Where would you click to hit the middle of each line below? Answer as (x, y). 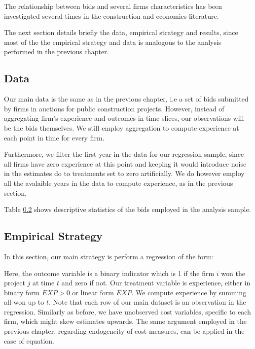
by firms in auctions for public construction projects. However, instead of (114, 108)
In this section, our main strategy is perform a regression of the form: (109, 256)
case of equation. (29, 340)
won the (233, 273)
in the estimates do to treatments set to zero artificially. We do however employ (124, 173)
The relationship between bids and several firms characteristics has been (113, 6)
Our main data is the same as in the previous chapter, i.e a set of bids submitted (126, 99)
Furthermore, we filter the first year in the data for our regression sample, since (124, 154)
